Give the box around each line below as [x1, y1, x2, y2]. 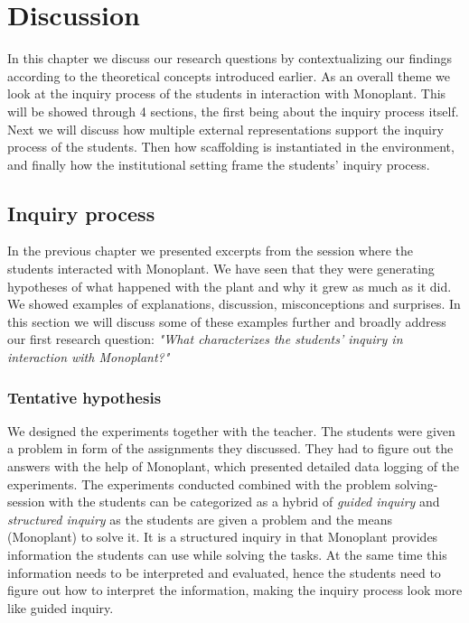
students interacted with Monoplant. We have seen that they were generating [7, 259, 435, 278]
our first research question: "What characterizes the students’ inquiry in [7, 330, 403, 349]
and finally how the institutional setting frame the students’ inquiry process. [7, 154, 430, 173]
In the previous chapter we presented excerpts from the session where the [7, 241, 414, 260]
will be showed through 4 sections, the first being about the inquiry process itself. [7, 101, 459, 120]
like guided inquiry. [7, 598, 114, 617]
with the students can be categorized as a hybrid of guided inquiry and [49, 492, 440, 511]
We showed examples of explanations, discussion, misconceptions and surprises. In [7, 294, 461, 313]
